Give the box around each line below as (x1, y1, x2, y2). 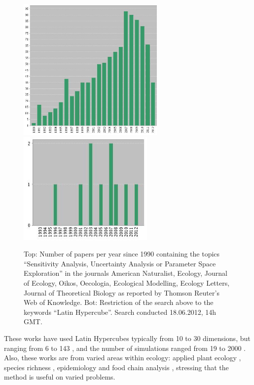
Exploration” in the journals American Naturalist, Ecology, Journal (24, 268, 227, 278)
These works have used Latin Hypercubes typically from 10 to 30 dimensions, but (4, 333, 251, 343)
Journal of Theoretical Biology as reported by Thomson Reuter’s (24, 287, 219, 298)
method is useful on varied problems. (4, 372, 115, 382)
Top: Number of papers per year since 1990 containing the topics (24, 249, 220, 259)
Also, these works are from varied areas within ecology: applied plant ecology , (4, 352, 241, 363)
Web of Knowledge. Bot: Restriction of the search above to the (24, 297, 214, 307)
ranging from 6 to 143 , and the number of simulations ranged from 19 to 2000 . (4, 342, 246, 353)
